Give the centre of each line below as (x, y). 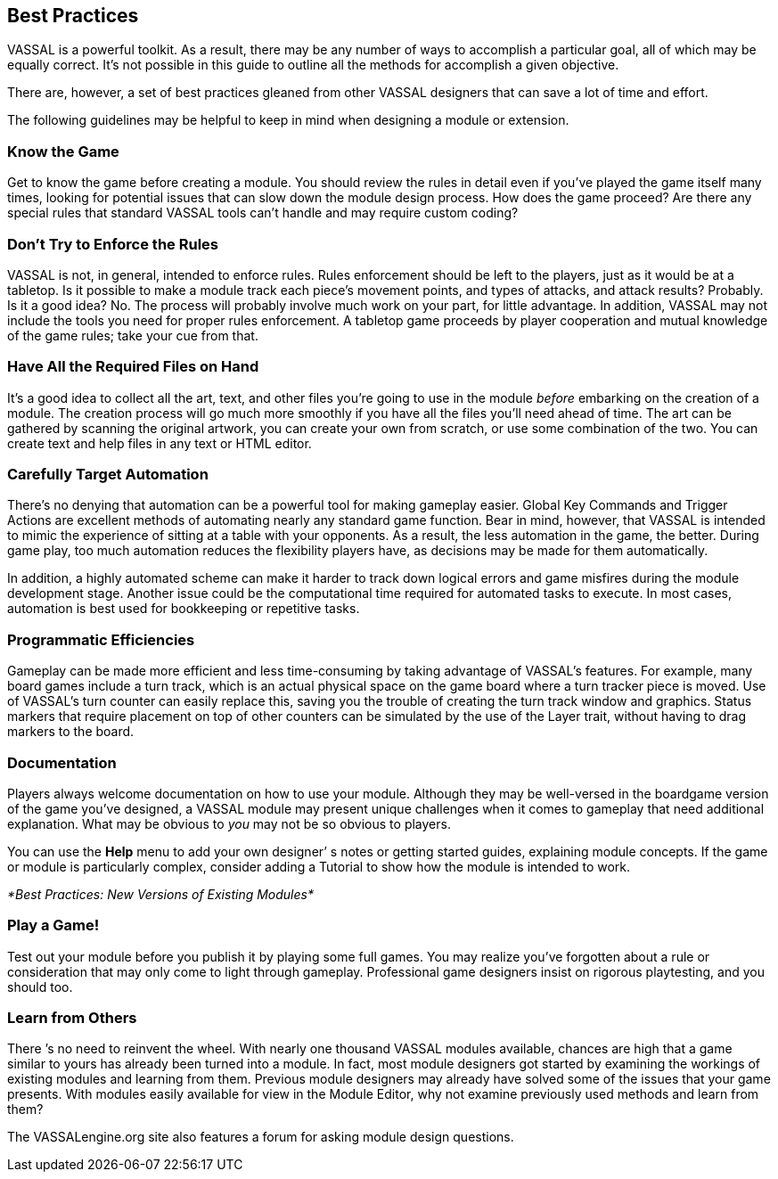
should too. (40, 987)
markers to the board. (71, 732)
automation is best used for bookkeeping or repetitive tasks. (184, 609)
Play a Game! (53, 925)
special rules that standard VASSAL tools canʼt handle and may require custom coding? (263, 213)
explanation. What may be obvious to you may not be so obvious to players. (229, 823)
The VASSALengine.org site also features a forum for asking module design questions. (261, 1137)
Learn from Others (72, 1018)
